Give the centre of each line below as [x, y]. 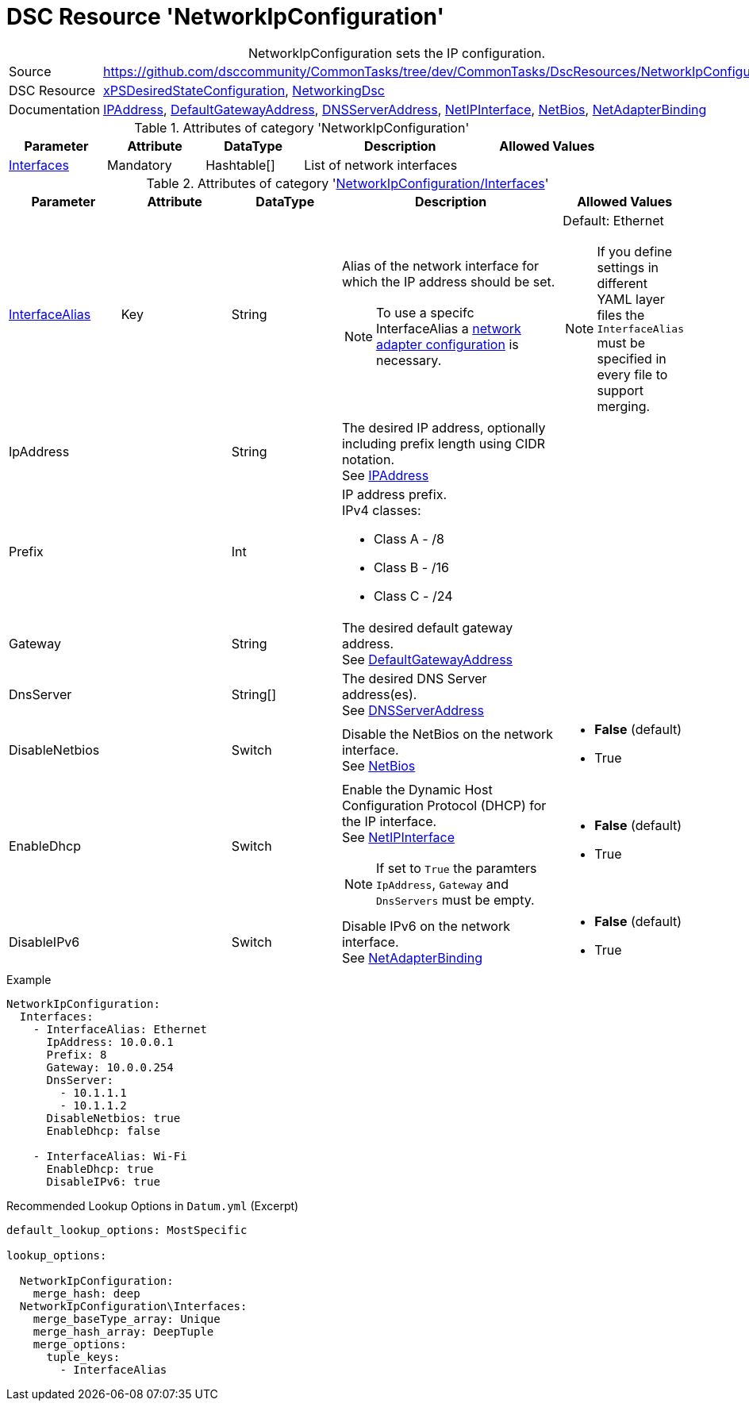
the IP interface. [389, 821]
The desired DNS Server [414, 678]
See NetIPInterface [398, 837]
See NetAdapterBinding [412, 957]
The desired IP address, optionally [444, 427]
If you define [635, 251]
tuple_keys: [83, 1357]
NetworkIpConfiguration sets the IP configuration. [397, 53]
